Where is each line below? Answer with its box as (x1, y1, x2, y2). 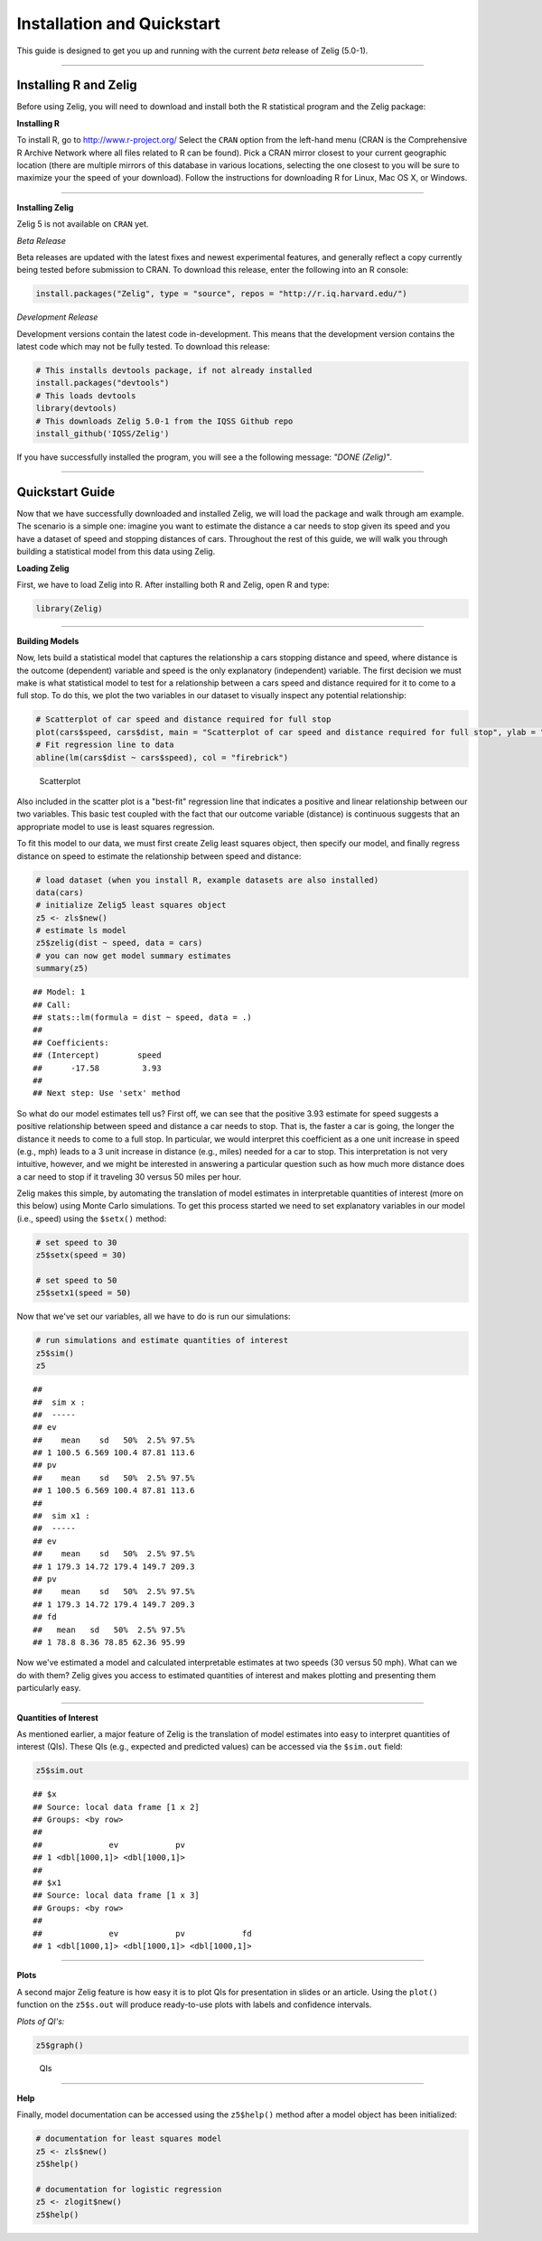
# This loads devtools (35, 390, 136, 401)
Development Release (16, 312, 98, 322)
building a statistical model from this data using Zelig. (16, 546, 216, 557)
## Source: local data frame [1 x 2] (33, 1802, 201, 1812)
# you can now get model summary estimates (35, 950, 232, 961)
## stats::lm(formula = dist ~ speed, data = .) (33, 1013, 252, 1022)
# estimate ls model (35, 926, 126, 936)
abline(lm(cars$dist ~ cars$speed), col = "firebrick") (35, 752, 289, 762)
